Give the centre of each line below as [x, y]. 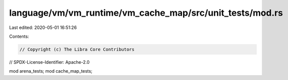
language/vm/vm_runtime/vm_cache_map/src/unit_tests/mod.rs [146, 13]
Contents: [19, 36]
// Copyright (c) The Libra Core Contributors [77, 49]
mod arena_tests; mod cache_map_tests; [51, 71]
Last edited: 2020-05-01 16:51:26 [43, 27]
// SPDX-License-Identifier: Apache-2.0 [49, 62]
